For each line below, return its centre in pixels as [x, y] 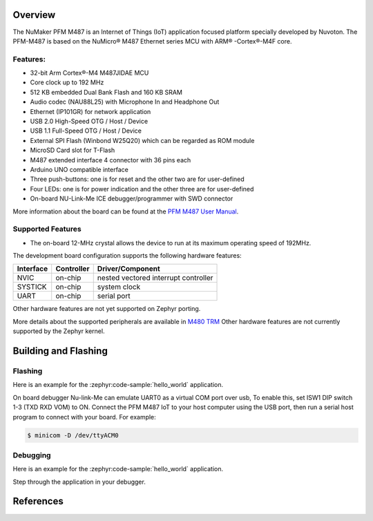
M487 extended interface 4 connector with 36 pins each [111, 160]
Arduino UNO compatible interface [79, 169]
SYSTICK [32, 287]
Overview [34, 15]
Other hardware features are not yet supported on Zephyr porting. [107, 309]
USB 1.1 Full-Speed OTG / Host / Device [86, 131]
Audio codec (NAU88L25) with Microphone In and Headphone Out [125, 102]
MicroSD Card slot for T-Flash [73, 150]
